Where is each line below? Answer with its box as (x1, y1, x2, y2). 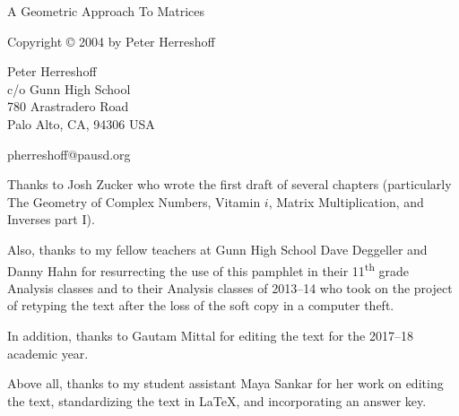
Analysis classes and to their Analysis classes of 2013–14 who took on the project (7, 278, 453, 297)
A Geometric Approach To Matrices (7, 2, 204, 20)
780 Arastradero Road (7, 97, 129, 116)
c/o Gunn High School (7, 79, 131, 98)
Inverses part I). (7, 210, 95, 229)
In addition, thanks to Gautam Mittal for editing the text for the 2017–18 (7, 325, 413, 344)
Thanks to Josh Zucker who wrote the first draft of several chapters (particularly (7, 175, 452, 194)
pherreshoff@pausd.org (7, 144, 131, 163)
